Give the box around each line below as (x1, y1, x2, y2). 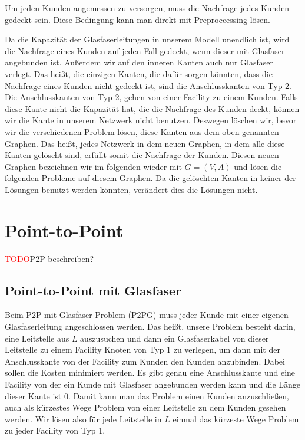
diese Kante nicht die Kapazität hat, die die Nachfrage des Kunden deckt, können (5, 102, 300, 114)
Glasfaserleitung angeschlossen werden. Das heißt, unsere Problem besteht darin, (5, 320, 296, 333)
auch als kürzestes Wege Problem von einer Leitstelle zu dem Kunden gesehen (5, 401, 286, 413)
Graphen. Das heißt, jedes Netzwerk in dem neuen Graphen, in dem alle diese (5, 137, 285, 149)
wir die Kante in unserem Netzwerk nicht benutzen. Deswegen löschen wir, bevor (5, 114, 297, 126)
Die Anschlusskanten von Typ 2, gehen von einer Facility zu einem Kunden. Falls (5, 91, 298, 103)
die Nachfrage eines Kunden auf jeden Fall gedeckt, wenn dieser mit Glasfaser (5, 44, 285, 57)
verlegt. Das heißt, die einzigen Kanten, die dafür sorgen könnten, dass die (5, 67, 273, 80)
